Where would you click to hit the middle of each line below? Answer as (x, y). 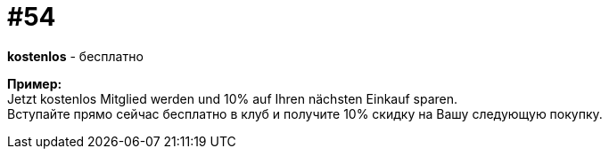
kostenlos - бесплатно (75, 56)
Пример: (35, 83)
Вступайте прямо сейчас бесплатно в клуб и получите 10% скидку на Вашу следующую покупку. (305, 113)
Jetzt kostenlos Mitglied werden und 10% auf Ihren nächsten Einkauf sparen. (233, 98)
